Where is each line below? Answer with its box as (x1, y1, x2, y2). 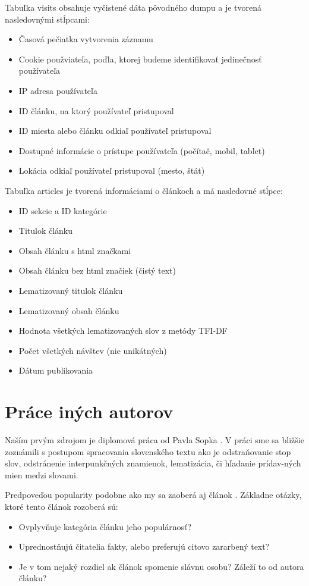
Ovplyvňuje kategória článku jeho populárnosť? (18, 520, 192, 532)
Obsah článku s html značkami (18, 244, 131, 256)
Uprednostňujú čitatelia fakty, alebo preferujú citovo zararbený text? (18, 540, 270, 553)
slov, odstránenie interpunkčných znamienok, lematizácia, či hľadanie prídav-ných (5, 457, 301, 469)
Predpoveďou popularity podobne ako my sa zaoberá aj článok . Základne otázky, (5, 488, 302, 501)
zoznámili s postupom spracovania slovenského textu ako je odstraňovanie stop (5, 445, 291, 457)
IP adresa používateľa (18, 84, 97, 96)
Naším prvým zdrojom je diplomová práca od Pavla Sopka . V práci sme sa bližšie (5, 434, 304, 446)
